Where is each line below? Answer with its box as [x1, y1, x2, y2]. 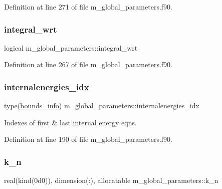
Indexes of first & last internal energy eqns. [4, 117, 137, 127]
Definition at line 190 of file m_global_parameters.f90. [4, 134, 172, 144]
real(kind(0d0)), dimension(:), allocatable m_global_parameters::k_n [4, 175, 218, 185]
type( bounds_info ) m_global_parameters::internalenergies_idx [4, 100, 199, 111]
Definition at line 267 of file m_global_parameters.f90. [4, 59, 172, 70]
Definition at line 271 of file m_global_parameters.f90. [4, 2, 172, 12]
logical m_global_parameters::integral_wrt [4, 42, 138, 53]
